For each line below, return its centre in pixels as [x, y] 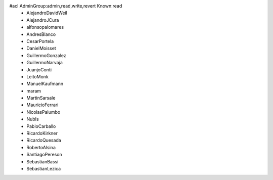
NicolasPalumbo [43, 112]
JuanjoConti [39, 70]
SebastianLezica [44, 168]
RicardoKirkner [42, 133]
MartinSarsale [41, 98]
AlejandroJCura [43, 20]
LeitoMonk [38, 76]
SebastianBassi [42, 161]
